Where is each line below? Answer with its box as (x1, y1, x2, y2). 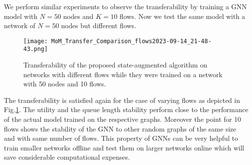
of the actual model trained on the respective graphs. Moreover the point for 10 (4, 114, 241, 124)
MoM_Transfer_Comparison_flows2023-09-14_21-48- (51, 37, 212, 45)
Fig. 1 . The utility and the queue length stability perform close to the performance (4, 104, 249, 115)
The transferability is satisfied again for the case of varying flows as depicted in (4, 95, 240, 105)
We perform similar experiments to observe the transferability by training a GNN (4, 1, 247, 11)
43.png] (23, 46, 48, 53)
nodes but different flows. (61, 20, 137, 31)
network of (4, 20, 36, 31)
